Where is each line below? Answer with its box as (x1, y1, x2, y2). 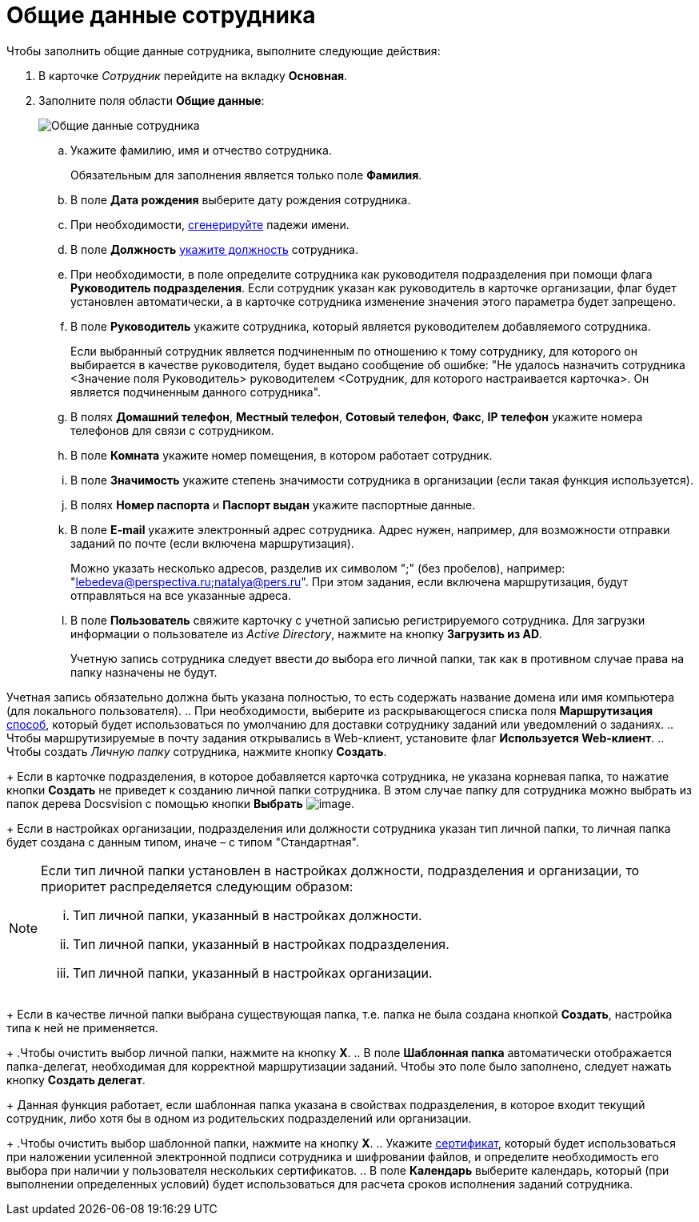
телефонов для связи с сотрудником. (70, 423, 274, 437)
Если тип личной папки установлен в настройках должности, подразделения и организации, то (41, 862, 640, 878)
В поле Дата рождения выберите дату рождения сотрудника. (70, 192, 411, 207)
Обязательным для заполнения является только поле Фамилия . (70, 167, 422, 182)
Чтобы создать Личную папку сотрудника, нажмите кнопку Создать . (6, 744, 387, 758)
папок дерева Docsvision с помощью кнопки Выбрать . (6, 796, 354, 810)
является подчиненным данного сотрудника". (70, 384, 322, 399)
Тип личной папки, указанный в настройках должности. (73, 906, 422, 923)
